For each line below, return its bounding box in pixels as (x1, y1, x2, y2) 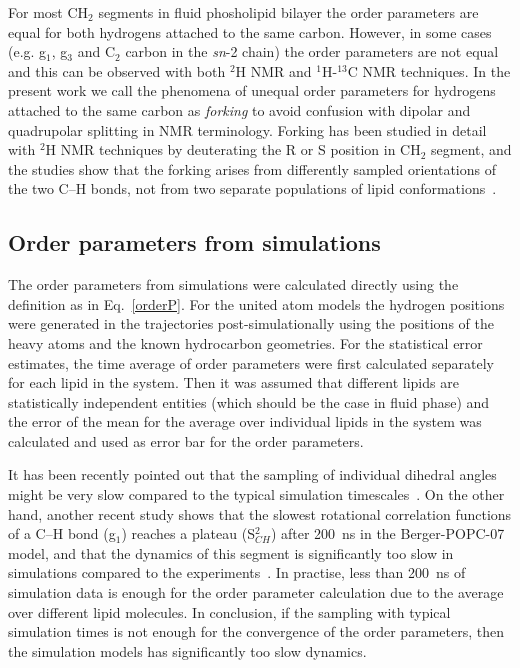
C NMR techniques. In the (347, 60, 511, 81)
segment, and (431, 139, 512, 160)
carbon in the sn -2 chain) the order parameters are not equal (125, 41, 499, 62)
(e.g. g (8, 41, 47, 62)
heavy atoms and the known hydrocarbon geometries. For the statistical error (8, 332, 483, 353)
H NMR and (235, 60, 312, 81)
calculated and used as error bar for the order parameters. (8, 430, 364, 451)
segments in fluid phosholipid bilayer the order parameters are (98, 2, 479, 22)
